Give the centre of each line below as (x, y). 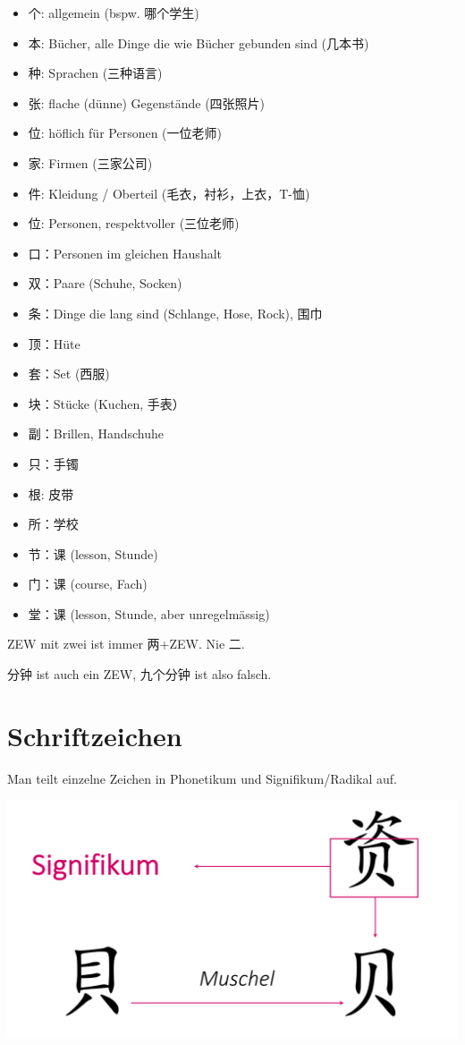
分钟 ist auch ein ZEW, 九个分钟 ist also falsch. (139, 674)
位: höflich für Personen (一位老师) (125, 133)
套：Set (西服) (69, 374)
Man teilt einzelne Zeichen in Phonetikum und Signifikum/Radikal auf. (203, 778)
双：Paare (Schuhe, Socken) (105, 283)
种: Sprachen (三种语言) (95, 73)
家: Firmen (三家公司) (90, 162)
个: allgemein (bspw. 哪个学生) (114, 13)
